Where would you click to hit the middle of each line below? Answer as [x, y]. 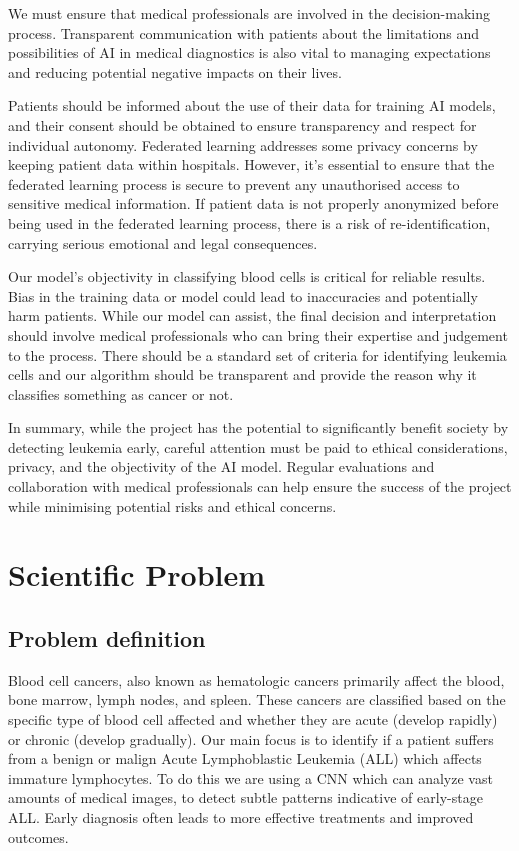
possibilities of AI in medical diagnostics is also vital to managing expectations [249, 52]
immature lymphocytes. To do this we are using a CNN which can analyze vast [250, 777]
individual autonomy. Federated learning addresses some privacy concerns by [243, 144]
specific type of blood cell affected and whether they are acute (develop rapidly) [253, 719]
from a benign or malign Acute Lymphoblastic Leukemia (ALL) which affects [245, 758]
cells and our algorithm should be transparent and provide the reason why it [242, 374]
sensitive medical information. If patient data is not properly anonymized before [253, 203]
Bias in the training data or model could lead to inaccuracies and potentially [243, 295]
